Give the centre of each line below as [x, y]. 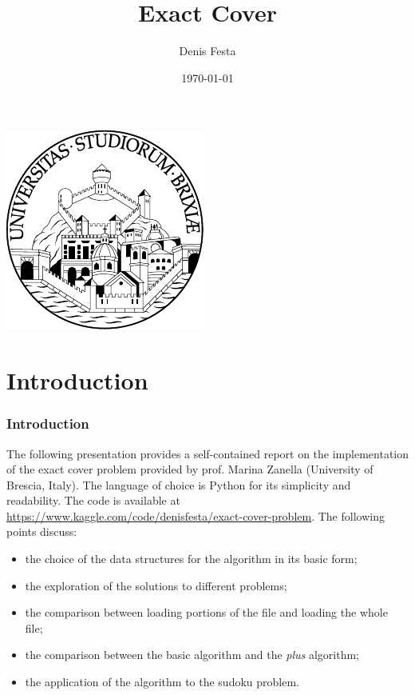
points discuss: [42, 531]
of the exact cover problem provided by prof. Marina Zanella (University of [190, 469]
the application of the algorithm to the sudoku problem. [162, 682]
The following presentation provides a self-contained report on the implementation [208, 453]
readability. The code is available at [93, 500]
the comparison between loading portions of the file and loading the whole [206, 612]
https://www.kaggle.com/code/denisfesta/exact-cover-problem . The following [196, 515]
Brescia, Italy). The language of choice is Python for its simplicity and [179, 484]
